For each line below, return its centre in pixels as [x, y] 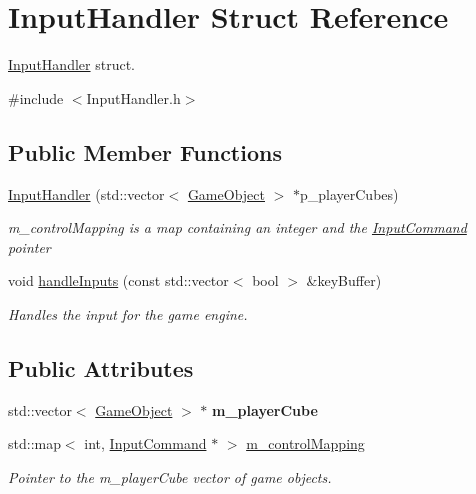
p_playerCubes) [349, 193]
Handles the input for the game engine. [128, 313]
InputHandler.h [133, 97]
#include [36, 97]
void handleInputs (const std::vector [118, 280]
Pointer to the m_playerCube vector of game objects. [170, 476]
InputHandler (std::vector [86, 193]
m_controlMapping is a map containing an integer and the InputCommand [237, 227]
